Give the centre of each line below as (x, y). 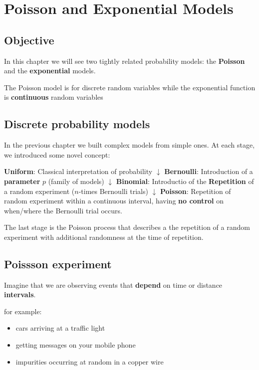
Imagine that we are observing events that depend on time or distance (113, 284)
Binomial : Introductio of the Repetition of (185, 181)
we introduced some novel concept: (57, 154)
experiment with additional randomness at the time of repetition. (104, 237)
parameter (22, 181)
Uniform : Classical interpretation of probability (78, 171)
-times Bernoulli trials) (113, 191)
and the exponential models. (50, 71)
